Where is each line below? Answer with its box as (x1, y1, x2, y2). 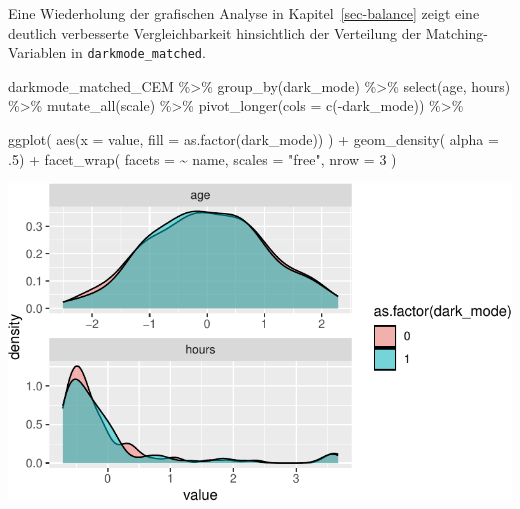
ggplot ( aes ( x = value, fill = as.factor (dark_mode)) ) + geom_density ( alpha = (8, 129, 499, 150)
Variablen (8, 42, 67, 63)
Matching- (425, 22, 489, 43)
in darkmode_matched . (71, 42, 206, 63)
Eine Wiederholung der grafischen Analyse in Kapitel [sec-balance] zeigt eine (8, 3, 480, 23)
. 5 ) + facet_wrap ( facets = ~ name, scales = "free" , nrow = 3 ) (8, 148, 397, 169)
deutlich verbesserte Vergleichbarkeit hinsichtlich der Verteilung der (8, 22, 422, 43)
